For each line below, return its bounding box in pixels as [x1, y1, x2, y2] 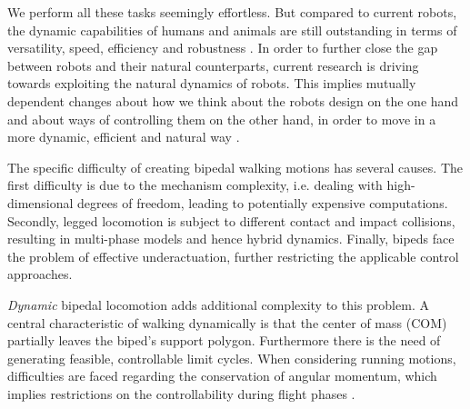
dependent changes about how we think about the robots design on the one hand [7, 91, 459, 110]
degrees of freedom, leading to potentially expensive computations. [77, 193, 448, 212]
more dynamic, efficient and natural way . [7, 127, 240, 146]
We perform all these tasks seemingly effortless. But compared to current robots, [7, 3, 457, 21]
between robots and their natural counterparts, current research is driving [7, 55, 419, 75]
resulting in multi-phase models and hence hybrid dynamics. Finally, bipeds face [7, 229, 455, 248]
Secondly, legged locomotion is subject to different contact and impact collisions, [7, 211, 455, 230]
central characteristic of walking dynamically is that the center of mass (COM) [7, 313, 447, 332]
